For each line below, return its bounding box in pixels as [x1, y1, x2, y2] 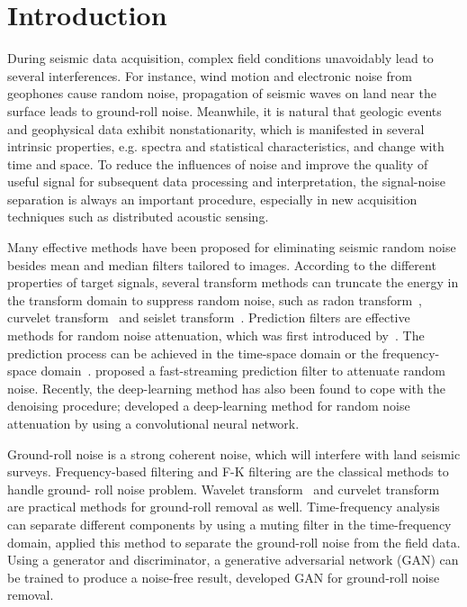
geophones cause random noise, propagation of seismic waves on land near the [7, 84, 436, 103]
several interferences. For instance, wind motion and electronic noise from [7, 66, 412, 85]
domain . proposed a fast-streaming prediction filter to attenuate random [40, 361, 446, 380]
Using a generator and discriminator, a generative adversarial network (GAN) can [7, 550, 459, 569]
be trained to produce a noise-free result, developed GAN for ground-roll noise [7, 567, 440, 586]
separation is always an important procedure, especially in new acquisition [7, 189, 418, 208]
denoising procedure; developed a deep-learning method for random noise [7, 396, 410, 415]
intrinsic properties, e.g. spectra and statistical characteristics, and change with [7, 137, 445, 156]
